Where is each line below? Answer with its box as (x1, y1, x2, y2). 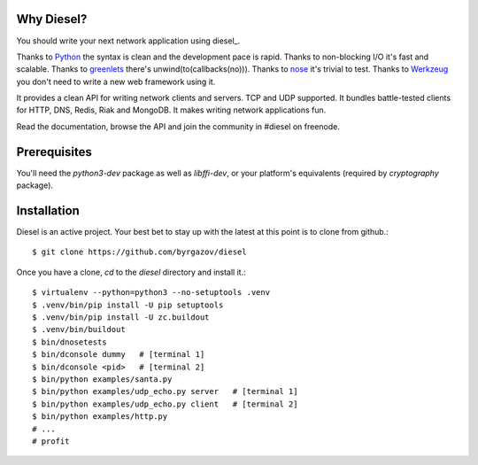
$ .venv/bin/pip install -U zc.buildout (32, 313, 210, 322)
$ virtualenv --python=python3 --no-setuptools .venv (32, 288, 270, 298)
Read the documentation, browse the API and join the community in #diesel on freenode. (16, 120, 341, 132)
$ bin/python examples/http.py (32, 412, 168, 422)
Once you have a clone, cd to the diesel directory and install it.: (16, 267, 247, 277)
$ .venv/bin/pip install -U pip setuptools (32, 299, 224, 310)
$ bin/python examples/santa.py (32, 374, 173, 384)
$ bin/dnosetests (32, 337, 107, 347)
